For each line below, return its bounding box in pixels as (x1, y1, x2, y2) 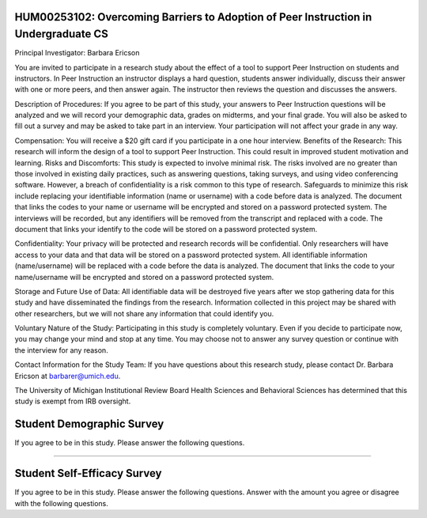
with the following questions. (14, 498, 108, 508)
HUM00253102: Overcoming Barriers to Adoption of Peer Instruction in (14, 10, 372, 24)
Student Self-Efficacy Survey (14, 467, 162, 480)
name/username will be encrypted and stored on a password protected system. (14, 272, 274, 282)
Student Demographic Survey (14, 418, 164, 431)
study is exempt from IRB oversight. (14, 396, 131, 406)
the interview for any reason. (14, 345, 108, 355)
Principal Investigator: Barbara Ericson (14, 48, 140, 58)
